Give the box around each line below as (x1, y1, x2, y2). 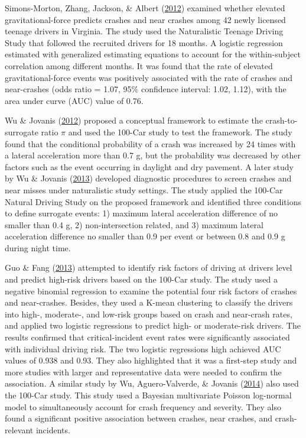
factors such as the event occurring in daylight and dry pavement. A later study (5, 160, 294, 173)
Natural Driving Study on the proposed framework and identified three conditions (5, 195, 301, 207)
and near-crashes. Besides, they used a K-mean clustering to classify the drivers (5, 296, 293, 309)
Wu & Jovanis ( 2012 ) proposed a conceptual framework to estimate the (5, 114, 263, 126)
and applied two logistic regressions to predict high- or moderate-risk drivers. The (5, 319, 301, 332)
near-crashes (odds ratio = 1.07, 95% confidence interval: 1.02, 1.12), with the (5, 83, 287, 95)
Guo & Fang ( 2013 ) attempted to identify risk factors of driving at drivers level (5, 261, 292, 274)
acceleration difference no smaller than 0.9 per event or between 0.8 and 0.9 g (5, 230, 285, 242)
